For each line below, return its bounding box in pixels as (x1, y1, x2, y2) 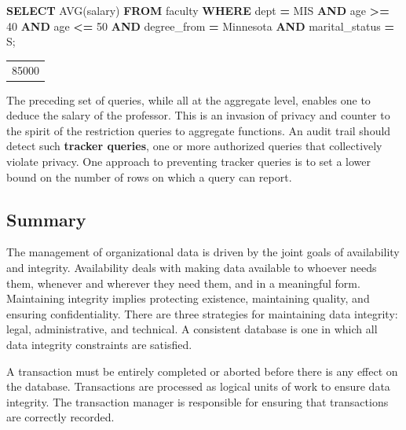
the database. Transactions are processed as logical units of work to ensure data (6, 378, 390, 395)
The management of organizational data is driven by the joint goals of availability (6, 244, 400, 260)
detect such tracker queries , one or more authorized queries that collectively (6, 138, 382, 154)
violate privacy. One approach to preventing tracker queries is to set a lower (6, 153, 371, 169)
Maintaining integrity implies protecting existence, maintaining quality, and (6, 290, 370, 307)
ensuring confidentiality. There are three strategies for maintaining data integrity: (6, 305, 398, 322)
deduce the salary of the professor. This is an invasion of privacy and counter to (6, 107, 390, 123)
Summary (6, 207, 86, 231)
